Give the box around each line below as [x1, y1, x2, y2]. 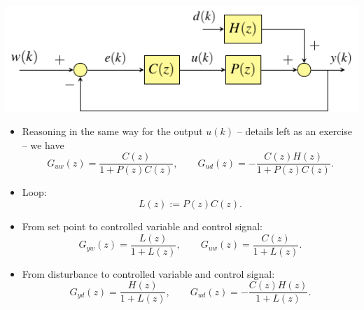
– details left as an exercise [237, 124, 353, 139]
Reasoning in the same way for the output [22, 124, 203, 139]
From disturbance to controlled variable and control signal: [22, 266, 275, 281]
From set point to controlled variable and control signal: [22, 219, 262, 234]
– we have [22, 137, 64, 152]
